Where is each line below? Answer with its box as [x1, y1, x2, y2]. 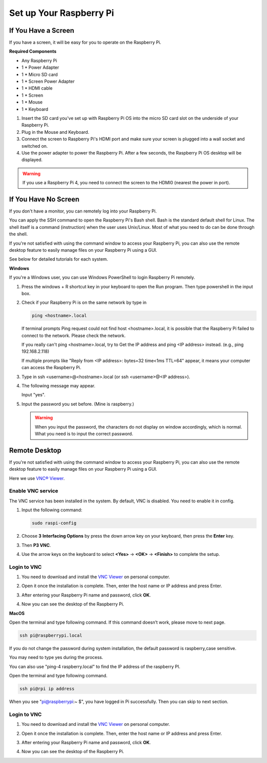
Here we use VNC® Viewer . [9, 475, 65, 481]
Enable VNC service [9, 488, 59, 494]
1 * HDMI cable [21, 85, 53, 91]
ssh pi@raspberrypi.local [19, 633, 83, 638]
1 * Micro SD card [21, 71, 58, 77]
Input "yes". [21, 392, 45, 398]
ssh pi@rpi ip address [19, 686, 75, 692]
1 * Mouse [21, 99, 43, 105]
